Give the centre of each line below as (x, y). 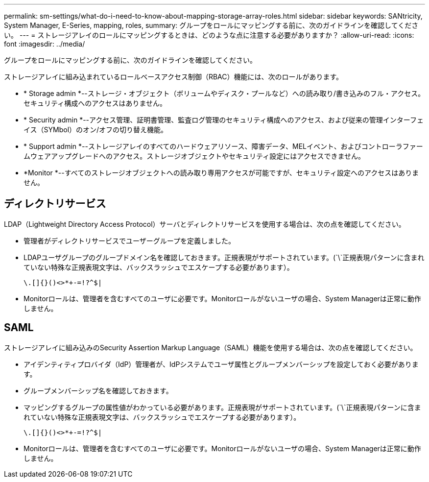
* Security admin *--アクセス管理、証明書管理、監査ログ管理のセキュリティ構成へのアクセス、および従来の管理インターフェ (224, 120)
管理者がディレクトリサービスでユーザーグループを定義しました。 (129, 241)
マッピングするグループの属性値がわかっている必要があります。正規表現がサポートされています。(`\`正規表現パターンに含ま (222, 407)
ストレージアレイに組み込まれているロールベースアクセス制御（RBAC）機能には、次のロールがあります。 (174, 77)
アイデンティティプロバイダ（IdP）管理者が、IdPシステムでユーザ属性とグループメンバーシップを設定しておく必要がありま (221, 364)
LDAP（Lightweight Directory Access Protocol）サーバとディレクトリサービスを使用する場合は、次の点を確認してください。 (205, 224)
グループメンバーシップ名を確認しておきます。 (98, 390)
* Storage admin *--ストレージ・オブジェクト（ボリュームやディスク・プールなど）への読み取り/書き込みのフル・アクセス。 (224, 93)
